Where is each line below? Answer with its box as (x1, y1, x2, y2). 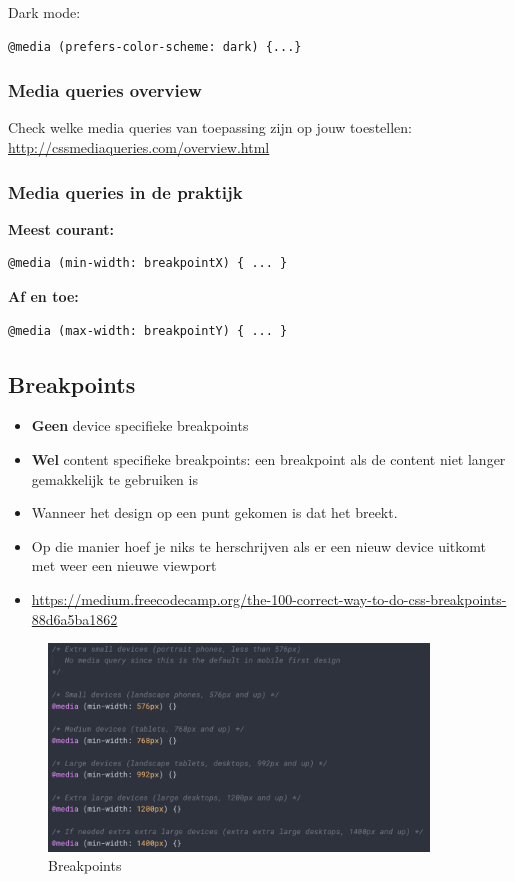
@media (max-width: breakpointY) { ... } (8, 323, 288, 338)
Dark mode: (8, 2, 81, 22)
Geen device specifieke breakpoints (31, 415, 249, 436)
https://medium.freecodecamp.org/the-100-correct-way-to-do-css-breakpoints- (31, 588, 507, 609)
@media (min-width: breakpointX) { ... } (8, 256, 288, 271)
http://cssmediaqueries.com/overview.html (8, 137, 270, 157)
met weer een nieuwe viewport (31, 555, 217, 576)
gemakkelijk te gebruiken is (31, 468, 198, 489)
